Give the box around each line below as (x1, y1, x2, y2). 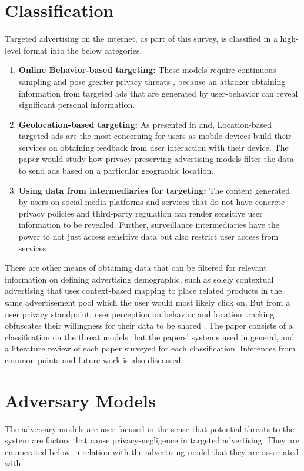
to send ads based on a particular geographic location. (18, 164, 214, 177)
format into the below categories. (23, 44, 142, 56)
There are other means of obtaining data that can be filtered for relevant (5, 261, 267, 274)
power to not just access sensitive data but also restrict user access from (18, 230, 279, 243)
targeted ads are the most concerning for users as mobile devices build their (18, 130, 292, 142)
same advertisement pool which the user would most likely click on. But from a (5, 296, 290, 308)
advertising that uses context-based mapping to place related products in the (5, 284, 282, 297)
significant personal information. (18, 98, 135, 111)
